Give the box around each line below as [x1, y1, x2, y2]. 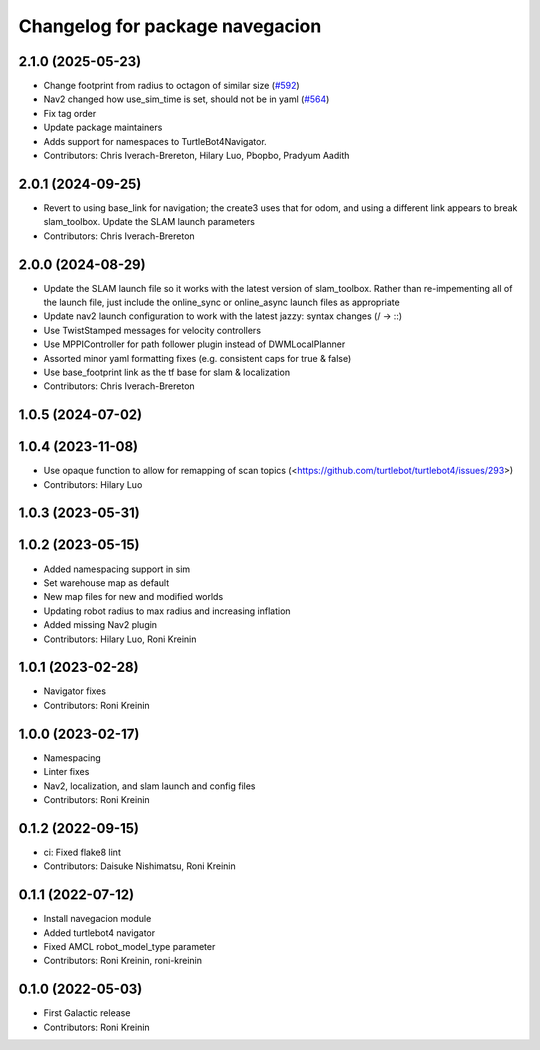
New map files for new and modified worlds [43, 591, 224, 603]
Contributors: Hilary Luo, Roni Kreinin [43, 633, 197, 645]
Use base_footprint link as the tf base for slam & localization [43, 366, 290, 378]
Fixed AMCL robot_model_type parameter [43, 940, 216, 952]
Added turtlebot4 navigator [43, 926, 156, 939]
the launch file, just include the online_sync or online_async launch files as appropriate [43, 296, 400, 308]
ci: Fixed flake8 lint [43, 846, 122, 858]
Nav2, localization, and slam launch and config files [43, 780, 256, 792]
